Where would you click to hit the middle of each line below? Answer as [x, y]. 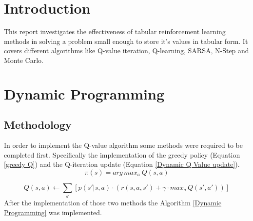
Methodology [38, 125]
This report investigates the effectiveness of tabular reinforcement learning [115, 31]
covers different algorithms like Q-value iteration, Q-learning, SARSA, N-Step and [126, 50]
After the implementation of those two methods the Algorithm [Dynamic [113, 203]
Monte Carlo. [24, 60]
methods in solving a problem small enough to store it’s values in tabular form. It [126, 41]
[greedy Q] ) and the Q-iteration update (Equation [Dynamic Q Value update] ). [122, 164]
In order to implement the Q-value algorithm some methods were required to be [123, 145]
